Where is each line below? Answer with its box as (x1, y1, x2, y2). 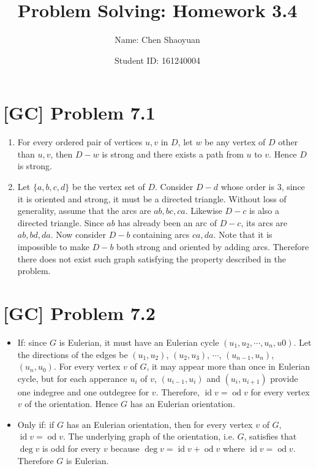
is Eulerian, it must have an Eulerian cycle (59, 335, 219, 348)
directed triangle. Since (17, 216, 104, 229)
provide (270, 372, 298, 384)
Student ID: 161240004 (115, 53, 200, 66)
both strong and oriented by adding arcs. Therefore (116, 240, 309, 253)
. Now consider (50, 228, 106, 241)
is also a (249, 204, 280, 217)
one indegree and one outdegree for (17, 385, 149, 398)
